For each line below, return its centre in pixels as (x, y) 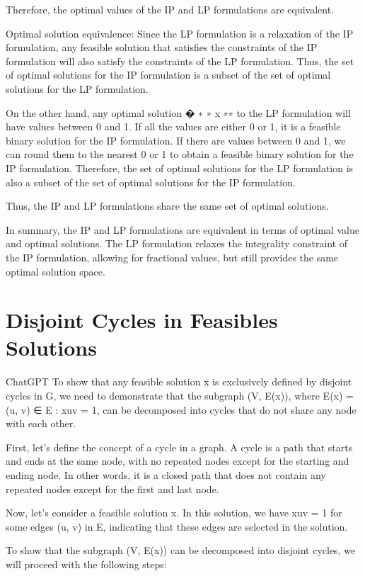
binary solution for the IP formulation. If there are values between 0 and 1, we (176, 140)
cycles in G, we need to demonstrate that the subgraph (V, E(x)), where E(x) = (180, 395)
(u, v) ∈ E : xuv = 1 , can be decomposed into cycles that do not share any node (181, 409)
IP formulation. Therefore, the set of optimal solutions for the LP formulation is (180, 168)
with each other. (41, 423)
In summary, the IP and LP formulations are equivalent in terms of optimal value (182, 229)
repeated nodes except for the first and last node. (112, 489)
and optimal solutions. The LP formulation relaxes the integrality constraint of (177, 243)
